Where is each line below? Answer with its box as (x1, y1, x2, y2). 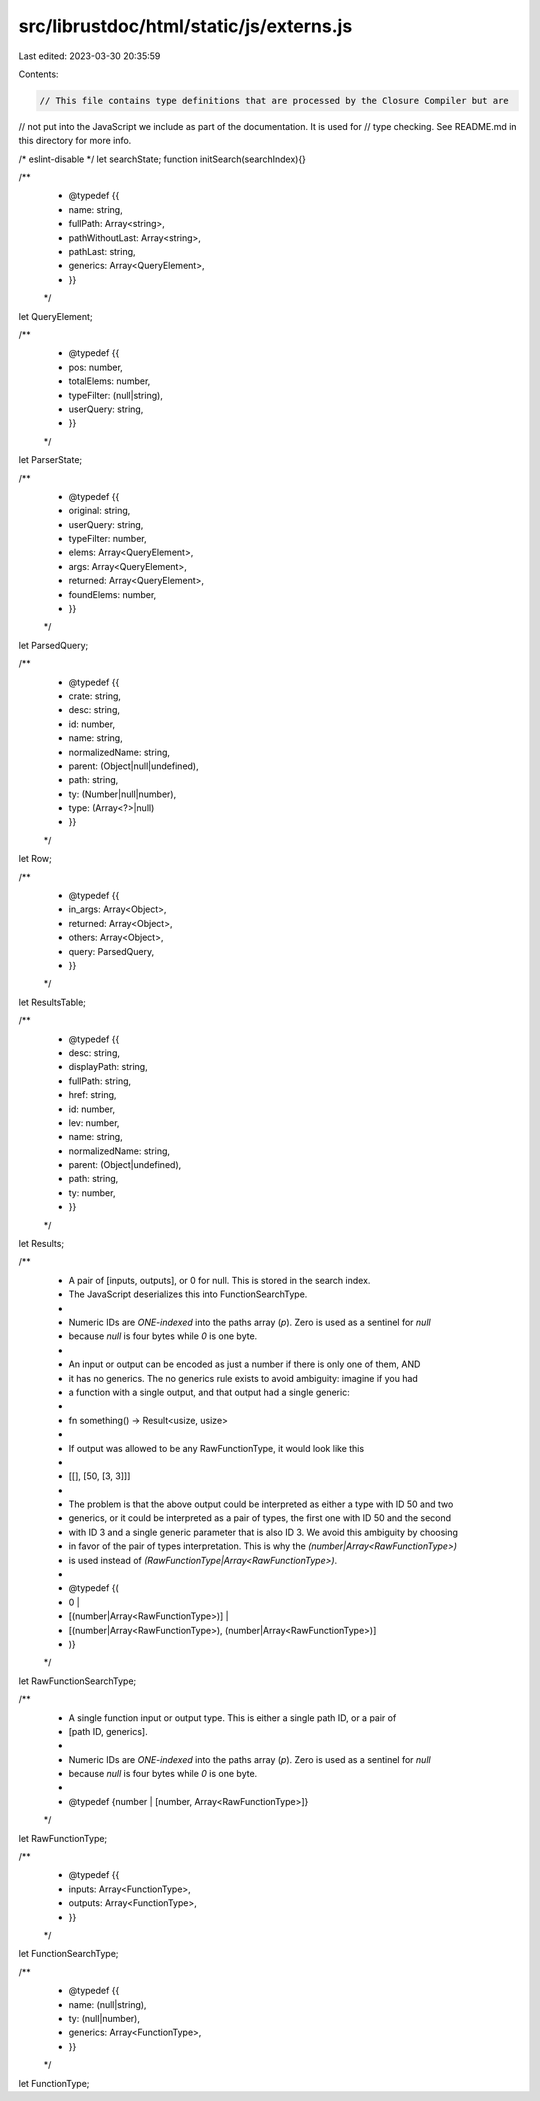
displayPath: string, (68, 1061, 149, 1073)
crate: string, (68, 690, 122, 702)
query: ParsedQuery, (68, 945, 155, 957)
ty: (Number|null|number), (68, 788, 177, 800)
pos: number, (68, 361, 124, 373)
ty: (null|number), (68, 2012, 140, 2024)
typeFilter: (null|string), (68, 389, 164, 401)
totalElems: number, (68, 375, 151, 387)
